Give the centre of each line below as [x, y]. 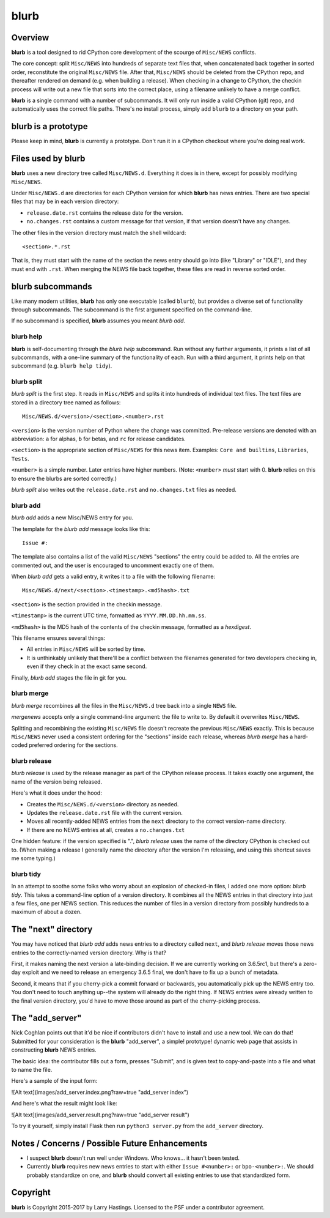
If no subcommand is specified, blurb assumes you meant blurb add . [98, 321]
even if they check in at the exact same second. [87, 666]
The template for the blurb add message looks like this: [81, 529]
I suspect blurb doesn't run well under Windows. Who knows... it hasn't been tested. [133, 1158]
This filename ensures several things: [58, 638]
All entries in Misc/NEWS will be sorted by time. [86, 649]
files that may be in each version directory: [65, 201]
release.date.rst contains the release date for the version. [105, 213]
